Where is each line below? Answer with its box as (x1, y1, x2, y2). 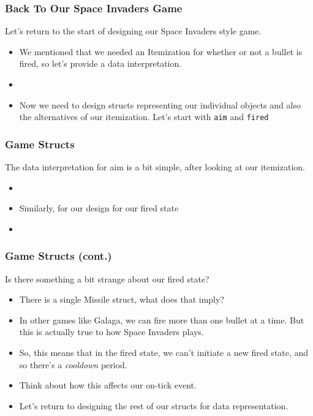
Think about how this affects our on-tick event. (19, 379, 197, 391)
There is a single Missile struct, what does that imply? (19, 293, 224, 306)
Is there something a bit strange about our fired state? (5, 272, 209, 285)
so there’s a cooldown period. (19, 358, 127, 371)
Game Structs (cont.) (5, 248, 112, 263)
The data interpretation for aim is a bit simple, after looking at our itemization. (5, 161, 305, 173)
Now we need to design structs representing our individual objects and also (19, 98, 301, 111)
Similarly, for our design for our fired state (19, 202, 179, 214)
